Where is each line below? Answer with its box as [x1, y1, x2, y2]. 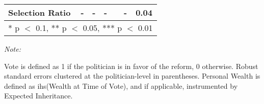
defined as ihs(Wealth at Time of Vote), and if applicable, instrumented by [4, 80, 238, 91]
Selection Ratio [8, 7, 71, 18]
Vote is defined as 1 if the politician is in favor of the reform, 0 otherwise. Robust [4, 60, 258, 71]
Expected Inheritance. [4, 90, 73, 101]
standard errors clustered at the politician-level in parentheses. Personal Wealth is [4, 71, 260, 81]
